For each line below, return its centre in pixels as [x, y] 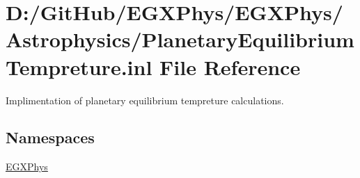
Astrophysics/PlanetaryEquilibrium [180, 39]
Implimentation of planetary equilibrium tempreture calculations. [145, 100]
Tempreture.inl [79, 66]
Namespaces [50, 137]
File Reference [230, 66]
